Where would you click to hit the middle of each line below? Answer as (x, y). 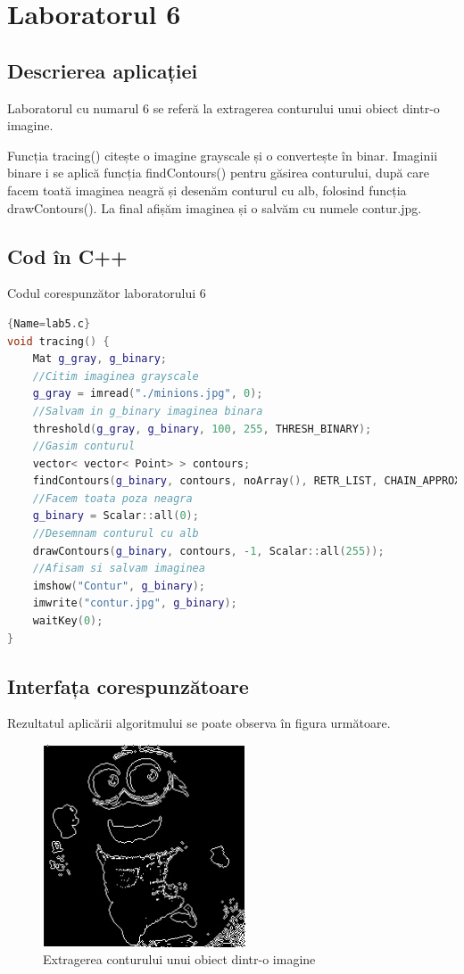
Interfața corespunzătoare (128, 685)
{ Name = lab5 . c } (49, 323)
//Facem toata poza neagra (112, 498)
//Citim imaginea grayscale (116, 376)
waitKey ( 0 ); (68, 621)
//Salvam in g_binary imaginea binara (148, 411)
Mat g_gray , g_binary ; (100, 359)
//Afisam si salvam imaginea (119, 569)
